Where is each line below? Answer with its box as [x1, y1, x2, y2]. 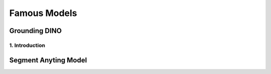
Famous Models [9, 7, 77, 18]
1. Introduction [9, 41, 45, 48]
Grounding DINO [9, 26, 62, 35]
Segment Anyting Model [9, 55, 87, 64]
